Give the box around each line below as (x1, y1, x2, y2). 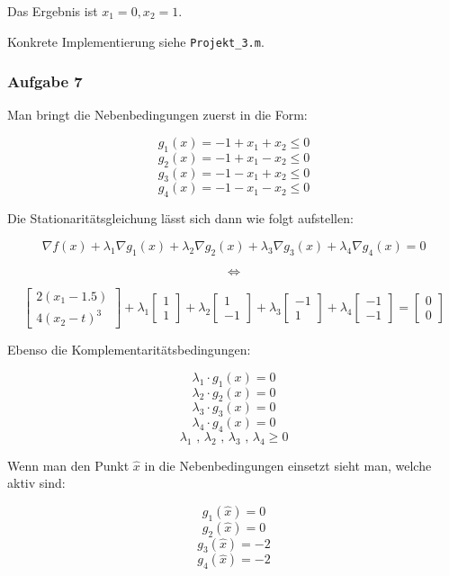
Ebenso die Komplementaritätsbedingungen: (7, 340, 251, 359)
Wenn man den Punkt (7, 455, 130, 474)
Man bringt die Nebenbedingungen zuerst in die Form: (7, 105, 308, 124)
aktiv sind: (7, 473, 66, 492)
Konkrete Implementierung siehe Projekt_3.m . (7, 31, 265, 50)
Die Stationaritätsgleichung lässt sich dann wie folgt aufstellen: (7, 209, 354, 228)
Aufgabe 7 (7, 70, 83, 93)
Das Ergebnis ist (7, 2, 98, 20)
